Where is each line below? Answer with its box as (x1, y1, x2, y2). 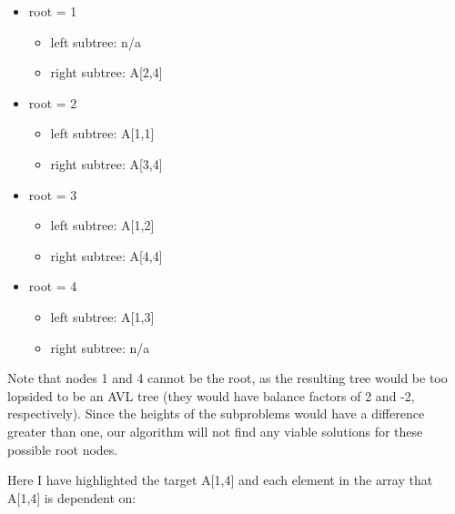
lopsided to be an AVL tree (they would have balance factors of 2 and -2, (7, 386, 415, 405)
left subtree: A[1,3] (50, 307, 155, 326)
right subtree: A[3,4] (50, 154, 163, 173)
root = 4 (28, 277, 77, 296)
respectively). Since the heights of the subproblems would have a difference (7, 404, 425, 423)
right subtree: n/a (50, 338, 150, 357)
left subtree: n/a (50, 32, 141, 51)
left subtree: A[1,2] (50, 216, 155, 235)
